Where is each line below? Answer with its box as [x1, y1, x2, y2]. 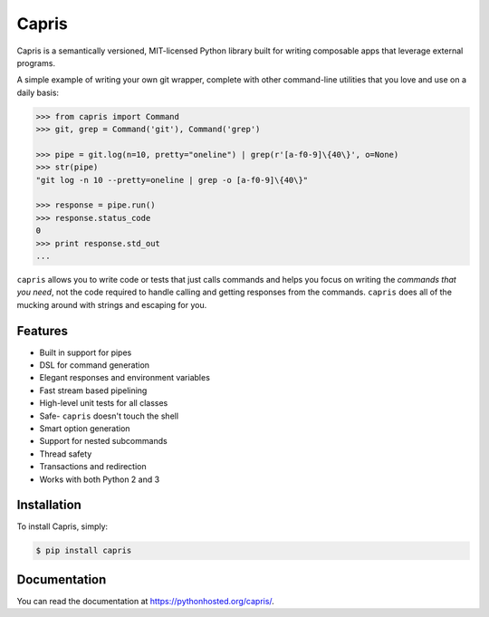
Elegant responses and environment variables [39, 372, 210, 383]
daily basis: [16, 87, 59, 98]
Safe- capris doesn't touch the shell [39, 410, 179, 421]
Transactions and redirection [39, 461, 147, 472]
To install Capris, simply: [16, 521, 109, 532]
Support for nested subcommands [39, 436, 168, 447]
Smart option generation [39, 423, 130, 434]
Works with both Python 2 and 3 [39, 474, 160, 485]
